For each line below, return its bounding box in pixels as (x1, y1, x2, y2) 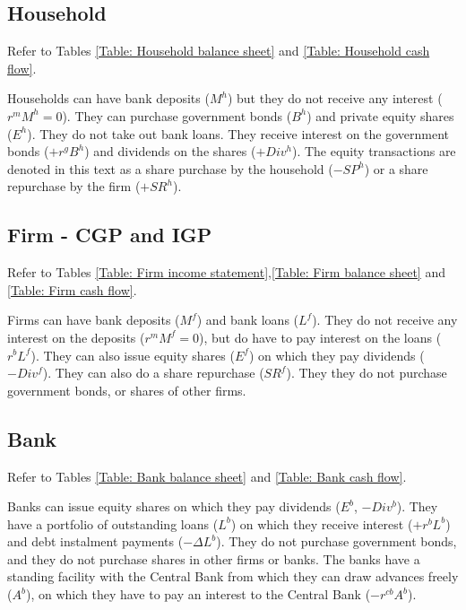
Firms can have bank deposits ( (7, 310, 180, 329)
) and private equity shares (306, 106, 454, 125)
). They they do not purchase (286, 363, 447, 382)
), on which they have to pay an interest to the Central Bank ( (25, 585, 371, 604)
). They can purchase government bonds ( (62, 106, 292, 125)
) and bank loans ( (196, 310, 299, 329)
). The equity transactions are (291, 142, 456, 161)
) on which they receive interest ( (230, 514, 413, 533)
